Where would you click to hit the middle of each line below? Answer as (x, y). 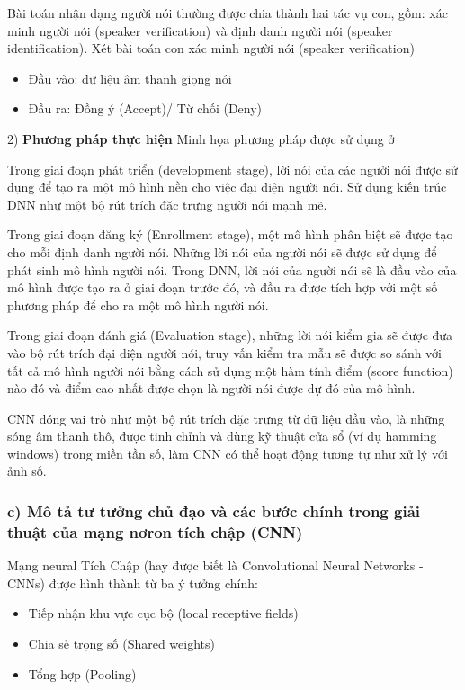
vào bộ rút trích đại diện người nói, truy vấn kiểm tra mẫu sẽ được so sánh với (225, 352)
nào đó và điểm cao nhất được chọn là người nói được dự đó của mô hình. (211, 388)
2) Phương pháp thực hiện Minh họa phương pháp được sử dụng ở (201, 138)
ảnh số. (27, 471)
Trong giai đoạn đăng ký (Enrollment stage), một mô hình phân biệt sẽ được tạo (230, 234)
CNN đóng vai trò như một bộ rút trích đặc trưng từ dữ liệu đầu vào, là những (226, 418)
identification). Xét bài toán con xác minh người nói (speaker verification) (211, 48)
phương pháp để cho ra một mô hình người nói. (138, 305)
